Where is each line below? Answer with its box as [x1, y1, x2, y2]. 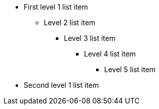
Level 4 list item [84, 49, 136, 58]
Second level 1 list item [24, 81, 99, 89]
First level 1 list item [24, 3, 88, 11]
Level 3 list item [64, 34, 116, 42]
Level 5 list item [104, 65, 156, 74]
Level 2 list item [44, 18, 96, 27]
